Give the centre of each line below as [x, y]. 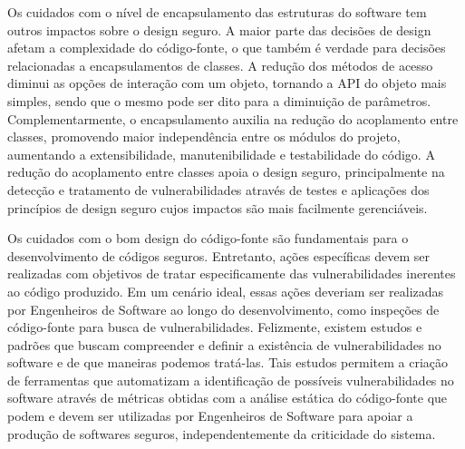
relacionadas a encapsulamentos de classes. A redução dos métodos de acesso [220, 65]
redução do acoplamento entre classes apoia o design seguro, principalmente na [226, 172]
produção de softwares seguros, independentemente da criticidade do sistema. [222, 433]
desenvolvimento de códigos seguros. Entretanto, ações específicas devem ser [218, 255]
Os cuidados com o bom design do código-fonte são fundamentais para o [208, 238]
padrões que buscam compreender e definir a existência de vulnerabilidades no [224, 344]
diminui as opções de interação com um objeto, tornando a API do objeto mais [227, 83]
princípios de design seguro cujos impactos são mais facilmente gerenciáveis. [218, 207]
